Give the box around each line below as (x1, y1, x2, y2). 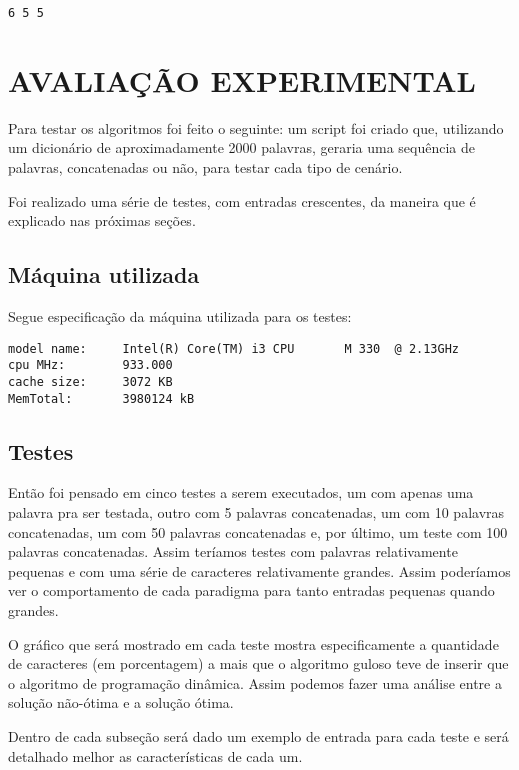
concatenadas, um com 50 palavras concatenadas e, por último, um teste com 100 (8, 521, 508, 542)
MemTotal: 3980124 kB (8, 391, 195, 406)
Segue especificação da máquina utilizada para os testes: (8, 305, 352, 326)
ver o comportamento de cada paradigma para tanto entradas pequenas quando (8, 580, 495, 601)
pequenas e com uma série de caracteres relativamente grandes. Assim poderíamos (8, 560, 511, 581)
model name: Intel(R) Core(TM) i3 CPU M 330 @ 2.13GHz (8, 341, 460, 356)
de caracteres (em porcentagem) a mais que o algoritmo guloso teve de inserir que (8, 653, 509, 674)
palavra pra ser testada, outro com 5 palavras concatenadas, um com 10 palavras (8, 501, 505, 522)
